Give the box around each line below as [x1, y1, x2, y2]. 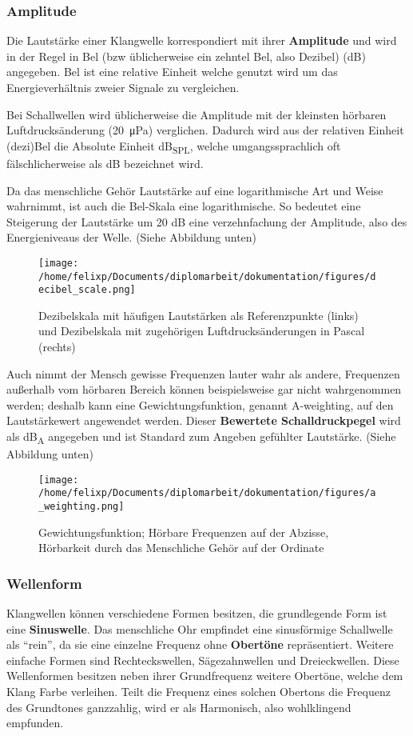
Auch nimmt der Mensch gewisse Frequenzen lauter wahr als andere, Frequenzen [6, 365, 400, 382]
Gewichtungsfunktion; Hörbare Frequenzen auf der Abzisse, [38, 523, 329, 540]
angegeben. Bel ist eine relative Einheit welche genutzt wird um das [6, 63, 338, 80]
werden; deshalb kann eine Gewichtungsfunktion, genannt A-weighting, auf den [6, 396, 394, 413]
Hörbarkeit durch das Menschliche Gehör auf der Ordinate [38, 539, 324, 556]
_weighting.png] [38, 501, 125, 513]
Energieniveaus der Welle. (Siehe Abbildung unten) [6, 229, 257, 246]
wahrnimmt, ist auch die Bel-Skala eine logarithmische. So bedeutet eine [6, 198, 361, 214]
